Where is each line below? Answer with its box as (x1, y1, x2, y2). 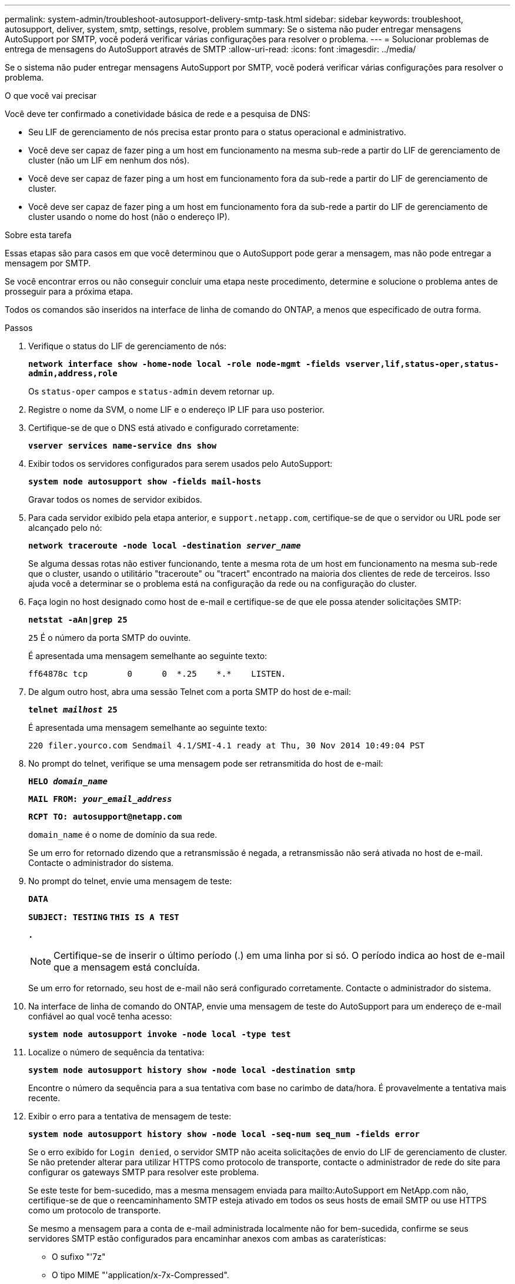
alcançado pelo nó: (28, 523, 102, 533)
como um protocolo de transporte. (28, 1205, 161, 1215)
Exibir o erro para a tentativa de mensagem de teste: (28, 1111, 232, 1121)
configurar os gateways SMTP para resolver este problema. (28, 1167, 259, 1177)
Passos (5, 323, 33, 333)
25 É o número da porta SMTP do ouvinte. (28, 633, 191, 643)
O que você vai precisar (5, 91, 97, 101)
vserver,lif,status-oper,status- (345, 359, 499, 369)
